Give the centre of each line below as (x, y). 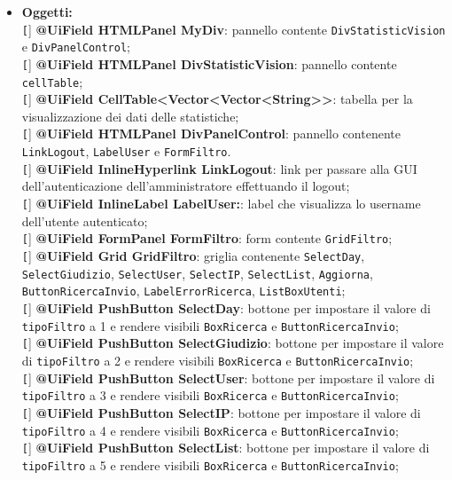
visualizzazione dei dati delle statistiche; (130, 116)
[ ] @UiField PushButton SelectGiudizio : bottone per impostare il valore (233, 343)
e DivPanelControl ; (76, 47)
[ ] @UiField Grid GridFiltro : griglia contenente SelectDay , (193, 255)
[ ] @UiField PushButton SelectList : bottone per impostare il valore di (226, 448)
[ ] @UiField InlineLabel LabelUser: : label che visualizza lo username (221, 204)
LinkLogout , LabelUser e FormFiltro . (126, 151)
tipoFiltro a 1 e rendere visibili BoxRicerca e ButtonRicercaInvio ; (210, 325)
